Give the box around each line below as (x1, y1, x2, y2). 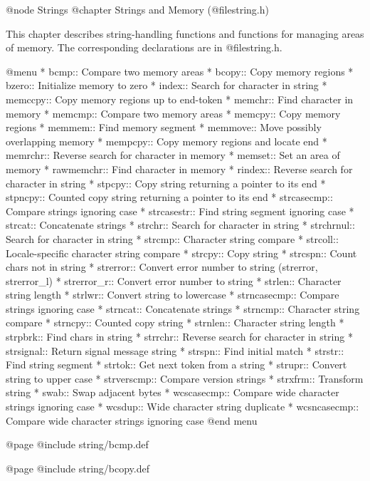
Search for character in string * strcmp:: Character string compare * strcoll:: (6, 231, 339, 246)
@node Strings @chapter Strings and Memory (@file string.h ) (6, 2, 269, 16)
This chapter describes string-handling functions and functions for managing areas (6, 26, 364, 41)
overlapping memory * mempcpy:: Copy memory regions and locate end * (6, 133, 327, 148)
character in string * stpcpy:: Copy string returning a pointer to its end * (6, 175, 326, 190)
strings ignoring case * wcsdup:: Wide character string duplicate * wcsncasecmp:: (6, 399, 359, 414)
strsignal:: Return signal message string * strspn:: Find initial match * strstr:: (6, 343, 344, 358)
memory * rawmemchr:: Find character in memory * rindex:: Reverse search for (6, 161, 353, 176)
